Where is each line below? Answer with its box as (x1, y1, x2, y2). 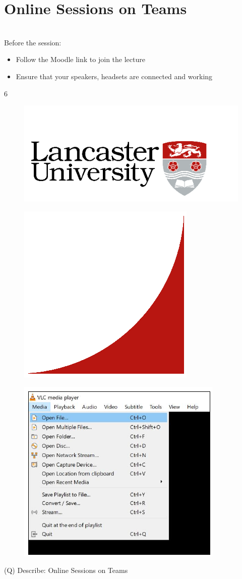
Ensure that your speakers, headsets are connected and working (16, 71, 213, 81)
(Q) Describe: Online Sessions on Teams (4, 565, 128, 575)
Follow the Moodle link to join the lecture (16, 54, 145, 65)
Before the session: (4, 37, 62, 47)
